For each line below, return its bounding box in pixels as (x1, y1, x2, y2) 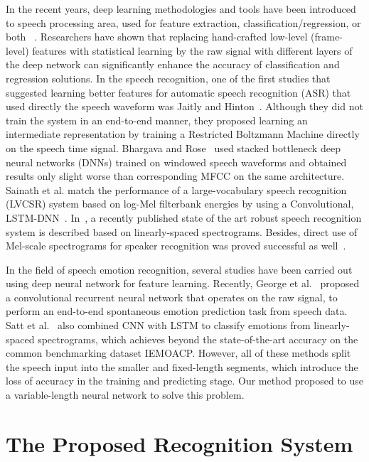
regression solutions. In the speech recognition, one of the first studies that (6, 70, 331, 85)
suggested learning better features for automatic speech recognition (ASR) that (6, 85, 351, 100)
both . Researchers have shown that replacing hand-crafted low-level (6, 29, 308, 44)
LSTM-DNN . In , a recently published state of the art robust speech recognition (6, 210, 362, 225)
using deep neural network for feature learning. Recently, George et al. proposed (6, 276, 360, 291)
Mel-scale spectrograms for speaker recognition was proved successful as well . (6, 238, 346, 253)
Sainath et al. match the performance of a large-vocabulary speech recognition (6, 182, 347, 197)
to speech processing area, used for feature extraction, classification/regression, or (6, 15, 361, 30)
